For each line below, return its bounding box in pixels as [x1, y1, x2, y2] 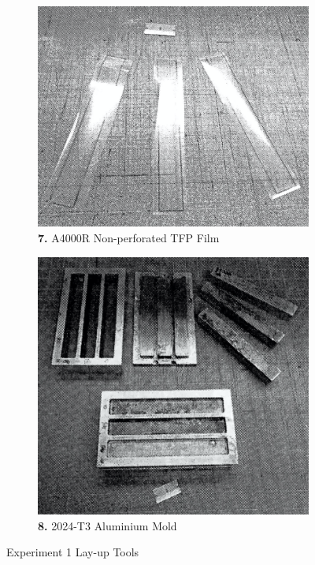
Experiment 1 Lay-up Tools [6, 544, 139, 560]
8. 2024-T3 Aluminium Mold [38, 517, 177, 533]
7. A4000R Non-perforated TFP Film [38, 229, 220, 245]
